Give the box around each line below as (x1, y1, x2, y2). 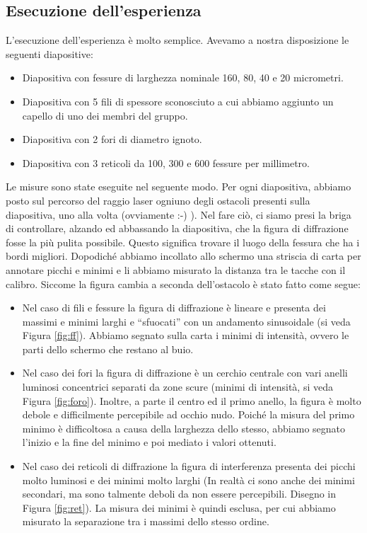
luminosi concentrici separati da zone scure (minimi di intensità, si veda (22, 379, 333, 394)
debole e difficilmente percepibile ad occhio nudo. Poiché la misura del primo (22, 407, 355, 422)
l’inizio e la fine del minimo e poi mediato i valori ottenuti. (22, 435, 276, 449)
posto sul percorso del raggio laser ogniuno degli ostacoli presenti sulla (6, 193, 310, 207)
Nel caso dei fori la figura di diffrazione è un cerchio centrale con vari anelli (22, 365, 348, 380)
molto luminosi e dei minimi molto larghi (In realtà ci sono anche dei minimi (22, 472, 355, 487)
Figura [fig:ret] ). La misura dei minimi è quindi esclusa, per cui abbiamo (22, 500, 336, 515)
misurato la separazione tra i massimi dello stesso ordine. (22, 514, 269, 529)
